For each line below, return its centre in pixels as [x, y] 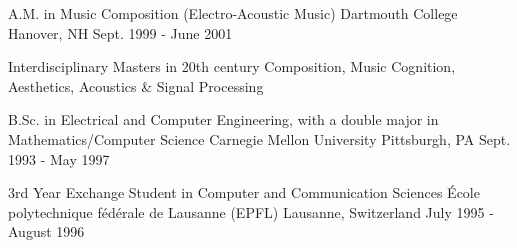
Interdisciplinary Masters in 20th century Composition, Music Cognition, [232, 66]
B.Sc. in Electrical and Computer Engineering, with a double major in [223, 119]
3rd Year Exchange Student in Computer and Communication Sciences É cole [244, 192]
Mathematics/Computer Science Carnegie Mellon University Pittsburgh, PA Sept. [259, 138]
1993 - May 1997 [59, 158]
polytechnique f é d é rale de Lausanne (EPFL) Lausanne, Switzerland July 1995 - [251, 211]
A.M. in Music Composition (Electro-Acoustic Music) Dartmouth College [233, 13]
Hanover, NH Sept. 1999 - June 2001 [120, 32]
